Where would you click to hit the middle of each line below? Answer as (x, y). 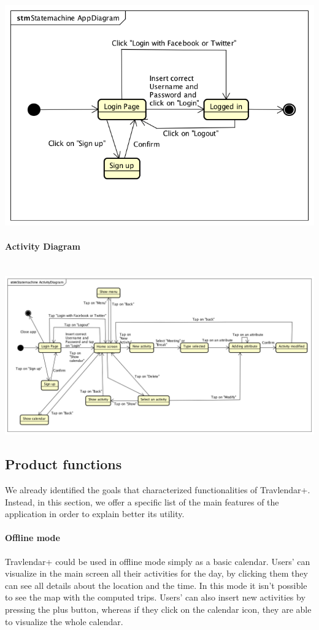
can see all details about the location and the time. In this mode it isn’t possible (156, 585)
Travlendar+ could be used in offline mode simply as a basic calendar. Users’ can (158, 561)
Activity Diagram (43, 246)
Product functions (63, 464)
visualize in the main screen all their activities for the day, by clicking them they (156, 573)
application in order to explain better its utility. (95, 514)
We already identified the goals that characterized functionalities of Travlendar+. (158, 489)
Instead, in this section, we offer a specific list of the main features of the (142, 501)
